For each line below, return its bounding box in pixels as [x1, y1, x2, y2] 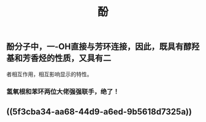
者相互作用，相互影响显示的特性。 [6, 71, 93, 78]
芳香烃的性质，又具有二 [22, 53, 112, 64]
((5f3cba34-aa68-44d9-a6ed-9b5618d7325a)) [6, 106, 192, 116]
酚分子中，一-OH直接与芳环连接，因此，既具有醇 [6, 42, 192, 52]
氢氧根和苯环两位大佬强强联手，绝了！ [6, 87, 120, 96]
